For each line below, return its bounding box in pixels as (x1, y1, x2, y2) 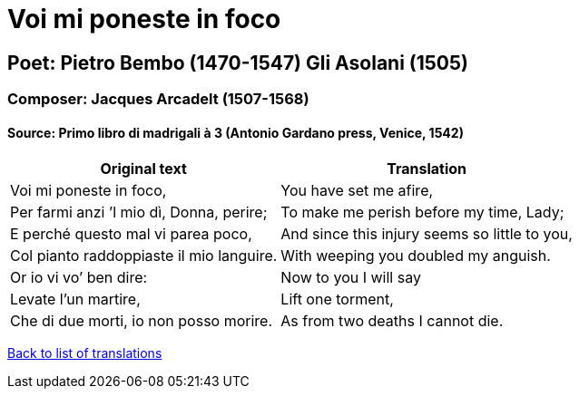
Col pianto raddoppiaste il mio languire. (10, 246, 278, 266)
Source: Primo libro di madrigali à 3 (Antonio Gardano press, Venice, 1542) (7, 124, 464, 140)
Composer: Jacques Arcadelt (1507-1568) (7, 90, 309, 109)
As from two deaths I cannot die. (280, 312, 504, 331)
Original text (100, 159, 187, 179)
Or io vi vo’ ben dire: (10, 268, 148, 287)
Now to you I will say (280, 268, 421, 287)
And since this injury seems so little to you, (280, 225, 573, 244)
